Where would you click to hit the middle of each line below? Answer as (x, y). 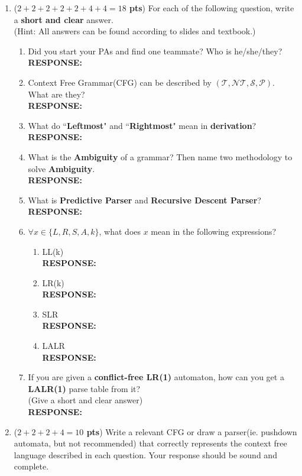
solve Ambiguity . (61, 168)
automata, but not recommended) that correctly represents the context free (150, 443)
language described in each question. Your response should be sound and (145, 454)
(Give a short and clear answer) (85, 400)
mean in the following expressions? (214, 231)
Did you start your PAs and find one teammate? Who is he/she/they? (155, 51)
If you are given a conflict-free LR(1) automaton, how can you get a (156, 377)
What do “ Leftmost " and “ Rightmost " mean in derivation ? (142, 125)
